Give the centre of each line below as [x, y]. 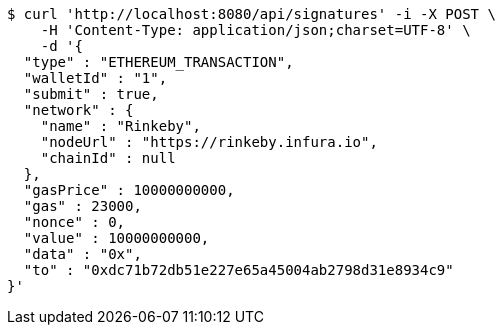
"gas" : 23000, [82, 206]
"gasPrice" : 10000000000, [129, 190]
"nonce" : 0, [74, 222]
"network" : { [78, 110]
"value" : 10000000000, [116, 238]
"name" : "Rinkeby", [120, 126]
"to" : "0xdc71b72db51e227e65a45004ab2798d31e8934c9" [238, 270]
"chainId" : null [108, 158]
